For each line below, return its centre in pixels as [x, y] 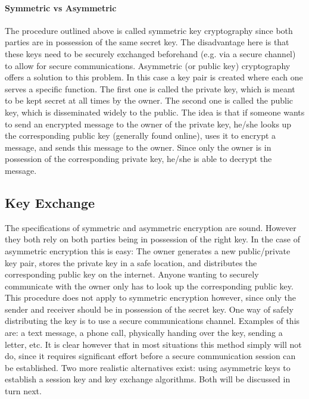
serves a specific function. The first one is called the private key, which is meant [150, 88]
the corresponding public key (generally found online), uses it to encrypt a [141, 135]
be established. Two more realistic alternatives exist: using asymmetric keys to [148, 367]
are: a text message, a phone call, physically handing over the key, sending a [144, 333]
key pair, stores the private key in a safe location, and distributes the [131, 262]
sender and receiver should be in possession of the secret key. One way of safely [149, 309]
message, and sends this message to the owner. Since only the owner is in [138, 147]
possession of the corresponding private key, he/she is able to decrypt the [138, 159]
